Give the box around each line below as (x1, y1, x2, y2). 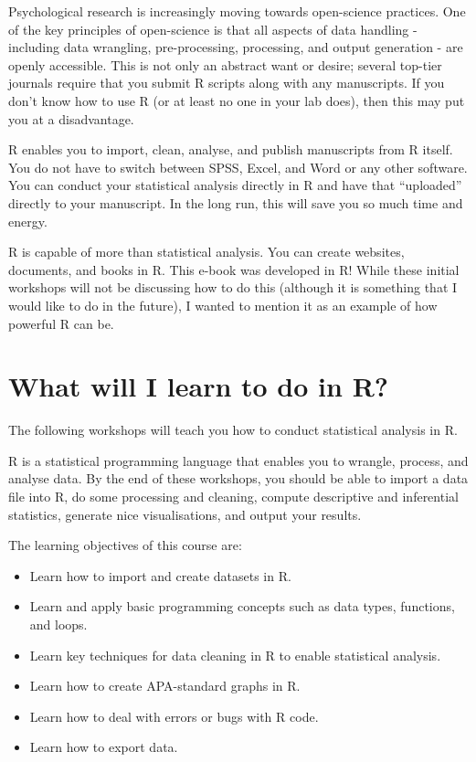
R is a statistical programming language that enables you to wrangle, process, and (8, 450, 469, 470)
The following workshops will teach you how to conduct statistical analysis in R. (8, 420, 458, 439)
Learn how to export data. (29, 737, 178, 757)
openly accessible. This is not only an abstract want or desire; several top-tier (8, 55, 442, 74)
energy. (8, 211, 48, 230)
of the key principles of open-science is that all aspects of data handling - (8, 19, 418, 38)
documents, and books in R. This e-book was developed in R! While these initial (8, 259, 460, 279)
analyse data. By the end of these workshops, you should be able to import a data (8, 469, 469, 488)
